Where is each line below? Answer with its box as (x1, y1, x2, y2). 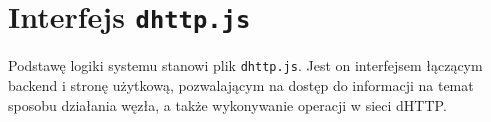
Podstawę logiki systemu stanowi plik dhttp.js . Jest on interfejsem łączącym (8, 55, 483, 76)
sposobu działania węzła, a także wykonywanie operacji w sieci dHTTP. (8, 94, 447, 115)
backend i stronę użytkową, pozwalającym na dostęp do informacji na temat (8, 74, 474, 95)
